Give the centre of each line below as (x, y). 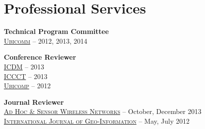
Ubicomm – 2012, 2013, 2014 (46, 40)
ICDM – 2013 (24, 66)
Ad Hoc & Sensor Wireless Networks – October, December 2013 (103, 111)
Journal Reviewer (34, 102)
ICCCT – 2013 (26, 76)
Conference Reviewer (40, 57)
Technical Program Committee (56, 31)
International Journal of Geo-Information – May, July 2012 (97, 121)
